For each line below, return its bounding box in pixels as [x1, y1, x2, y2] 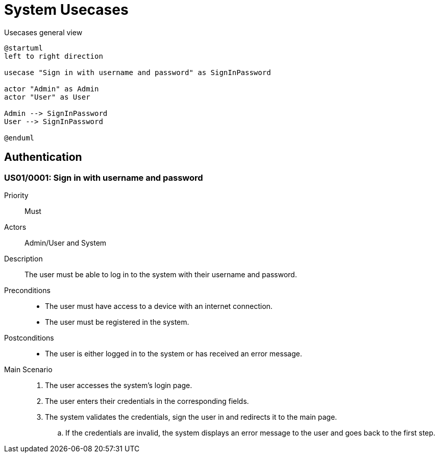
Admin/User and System [25, 238, 107, 247]
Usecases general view [4, 28, 83, 37]
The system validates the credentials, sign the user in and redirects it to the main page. [45, 412, 337, 421]
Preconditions [4, 285, 51, 295]
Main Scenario [4, 365, 53, 374]
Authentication [4, 151, 82, 164]
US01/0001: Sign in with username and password [4, 172, 203, 183]
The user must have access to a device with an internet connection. [45, 301, 273, 310]
